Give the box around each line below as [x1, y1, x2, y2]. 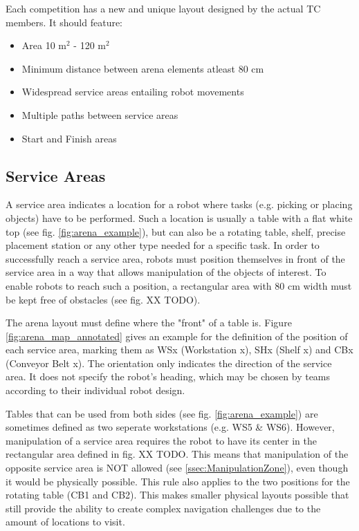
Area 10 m [21, 38, 66, 53]
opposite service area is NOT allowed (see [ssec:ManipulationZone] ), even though [6, 460, 349, 475]
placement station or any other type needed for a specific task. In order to [6, 238, 320, 252]
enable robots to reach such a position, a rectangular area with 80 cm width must [6, 278, 352, 292]
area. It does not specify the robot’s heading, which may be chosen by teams [6, 369, 331, 384]
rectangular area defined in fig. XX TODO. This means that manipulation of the [6, 447, 349, 461]
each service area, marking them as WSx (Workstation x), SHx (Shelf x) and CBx [6, 342, 353, 357]
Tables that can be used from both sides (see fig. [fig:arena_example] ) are [6, 406, 318, 420]
